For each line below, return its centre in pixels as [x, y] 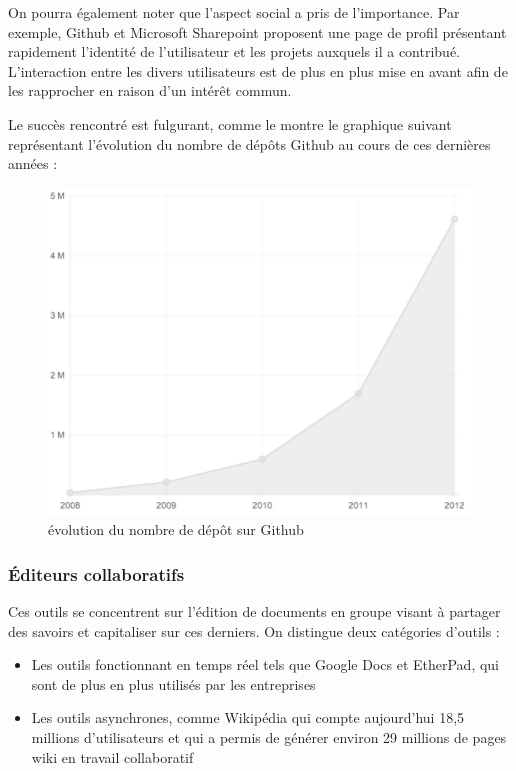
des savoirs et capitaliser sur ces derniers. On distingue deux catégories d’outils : [254, 630]
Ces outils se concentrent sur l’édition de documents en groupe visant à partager [254, 611]
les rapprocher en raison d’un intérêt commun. [150, 90]
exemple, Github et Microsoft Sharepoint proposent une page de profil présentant [257, 31]
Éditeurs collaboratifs [96, 573]
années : [33, 163]
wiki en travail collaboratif [112, 756]
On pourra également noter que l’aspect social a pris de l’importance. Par [234, 12]
